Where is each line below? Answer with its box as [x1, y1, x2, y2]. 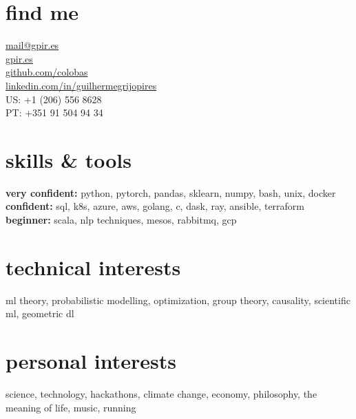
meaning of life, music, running [6, 400, 136, 414]
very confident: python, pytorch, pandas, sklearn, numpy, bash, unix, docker [6, 185, 336, 200]
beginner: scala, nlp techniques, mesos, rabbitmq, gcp [6, 213, 237, 226]
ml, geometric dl [6, 306, 74, 321]
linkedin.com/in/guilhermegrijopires [6, 78, 157, 92]
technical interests [6, 253, 181, 281]
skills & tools [6, 145, 132, 173]
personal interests [6, 347, 176, 375]
